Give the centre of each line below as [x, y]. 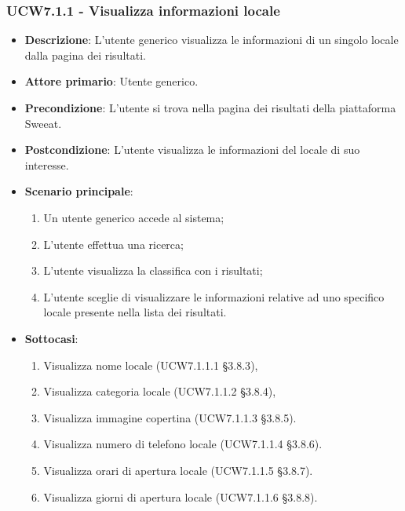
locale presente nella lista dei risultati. [135, 312]
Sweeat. [43, 123]
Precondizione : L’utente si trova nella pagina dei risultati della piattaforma [210, 108]
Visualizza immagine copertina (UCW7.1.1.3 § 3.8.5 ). [170, 417]
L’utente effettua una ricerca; [113, 244]
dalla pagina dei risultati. [85, 55]
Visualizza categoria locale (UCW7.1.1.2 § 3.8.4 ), [160, 391]
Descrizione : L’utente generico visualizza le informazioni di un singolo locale [212, 40]
